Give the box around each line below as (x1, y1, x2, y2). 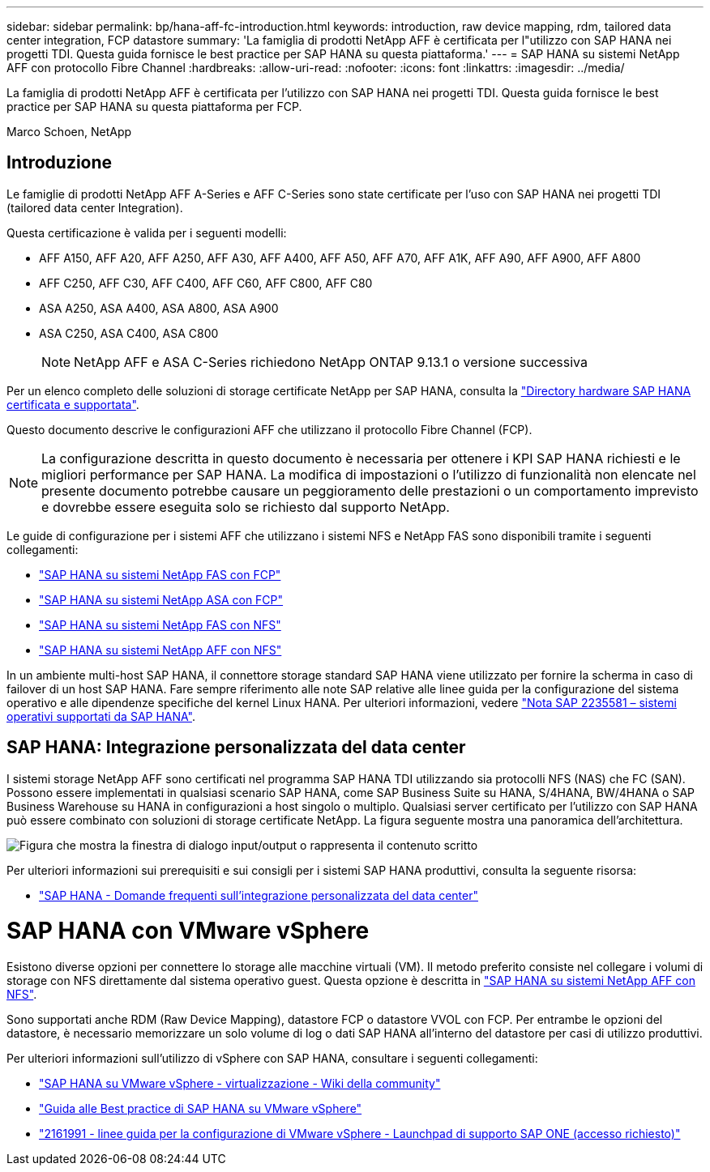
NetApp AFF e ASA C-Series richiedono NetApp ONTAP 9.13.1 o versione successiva (74, 353, 588, 370)
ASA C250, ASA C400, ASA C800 (39, 326, 219, 340)
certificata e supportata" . (6, 397, 139, 411)
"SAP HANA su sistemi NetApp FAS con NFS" (39, 617, 281, 632)
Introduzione (6, 152, 113, 173)
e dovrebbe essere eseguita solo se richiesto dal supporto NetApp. (41, 498, 450, 515)
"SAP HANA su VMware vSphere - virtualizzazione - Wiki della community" (39, 1076, 441, 1091)
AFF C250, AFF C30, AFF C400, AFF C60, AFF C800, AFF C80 (39, 275, 373, 290)
